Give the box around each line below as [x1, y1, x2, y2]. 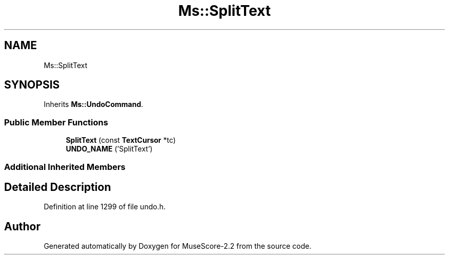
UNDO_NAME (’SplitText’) [66, 144, 153, 154]
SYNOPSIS [4, 78, 60, 92]
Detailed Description [4, 180, 111, 193]
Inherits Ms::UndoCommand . [44, 100, 144, 109]
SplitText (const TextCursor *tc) [66, 136, 176, 145]
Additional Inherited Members [4, 161, 126, 172]
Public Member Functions [4, 117, 108, 127]
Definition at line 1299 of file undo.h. [44, 202, 166, 211]
